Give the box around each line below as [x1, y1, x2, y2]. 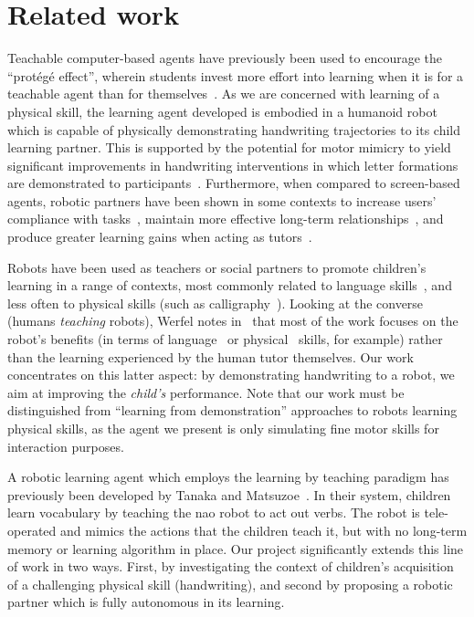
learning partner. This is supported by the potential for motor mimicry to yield [7, 138, 451, 157]
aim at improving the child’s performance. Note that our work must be [7, 382, 405, 402]
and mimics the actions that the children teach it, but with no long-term [59, 520, 468, 539]
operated [7, 520, 57, 539]
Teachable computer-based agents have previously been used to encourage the [7, 48, 442, 68]
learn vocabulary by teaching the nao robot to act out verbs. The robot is [7, 503, 420, 522]
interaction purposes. [7, 436, 124, 455]
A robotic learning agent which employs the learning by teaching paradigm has [7, 467, 449, 486]
